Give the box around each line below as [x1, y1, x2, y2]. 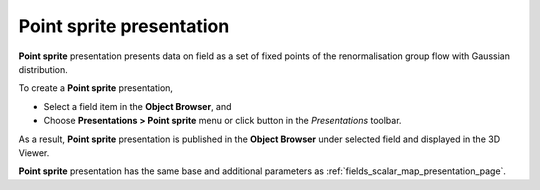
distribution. [18, 63, 69, 75]
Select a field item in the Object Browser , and [43, 100, 232, 112]
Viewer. [18, 146, 50, 159]
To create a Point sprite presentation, [18, 82, 174, 94]
